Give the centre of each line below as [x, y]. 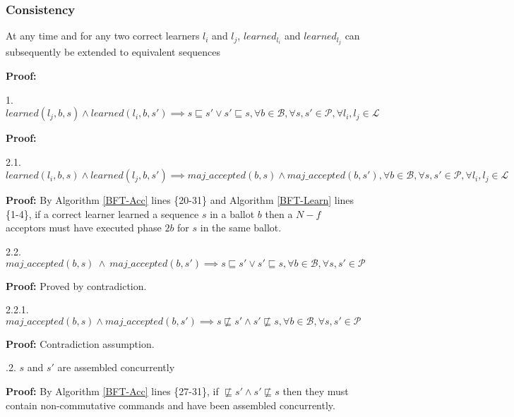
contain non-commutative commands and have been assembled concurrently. [171, 405]
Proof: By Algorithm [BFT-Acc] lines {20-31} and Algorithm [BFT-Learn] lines [180, 200]
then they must [316, 391]
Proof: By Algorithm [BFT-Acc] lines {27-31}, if [112, 391]
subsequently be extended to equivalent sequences [113, 52]
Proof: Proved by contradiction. [76, 285]
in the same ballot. [241, 228]
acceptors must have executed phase [84, 228]
